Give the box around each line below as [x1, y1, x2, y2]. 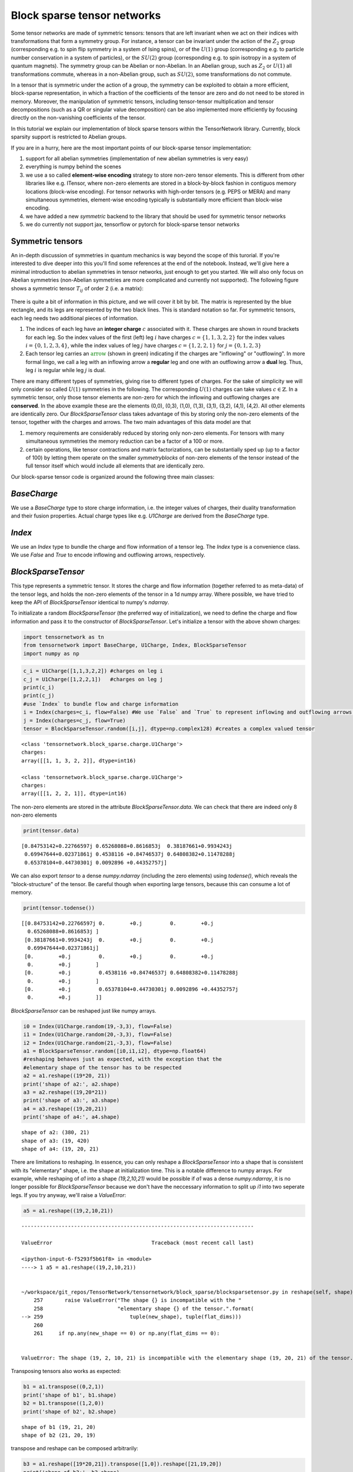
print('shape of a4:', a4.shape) [23, 1113, 120, 1120]
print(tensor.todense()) [23, 904, 95, 911]
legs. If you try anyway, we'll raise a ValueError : [11, 1191, 126, 1198]
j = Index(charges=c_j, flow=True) [23, 717, 126, 724]
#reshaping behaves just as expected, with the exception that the [23, 1056, 222, 1063]
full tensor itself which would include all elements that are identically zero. [25, 462, 205, 469]
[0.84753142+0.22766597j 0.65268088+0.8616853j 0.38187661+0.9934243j [21, 843, 232, 850]
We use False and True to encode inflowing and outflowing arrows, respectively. [11, 551, 205, 559]
